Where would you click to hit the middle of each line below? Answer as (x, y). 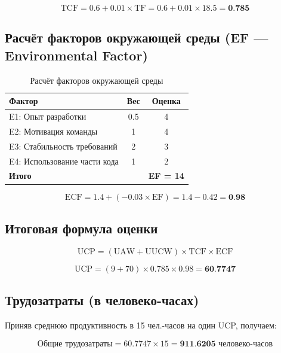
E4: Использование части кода (64, 161)
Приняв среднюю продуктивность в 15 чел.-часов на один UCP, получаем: (141, 325)
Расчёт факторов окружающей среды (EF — (137, 37)
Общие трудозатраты (75, 344)
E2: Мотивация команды (53, 131)
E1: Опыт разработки (48, 116)
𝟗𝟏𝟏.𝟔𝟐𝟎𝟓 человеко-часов (226, 344)
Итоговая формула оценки (81, 228)
